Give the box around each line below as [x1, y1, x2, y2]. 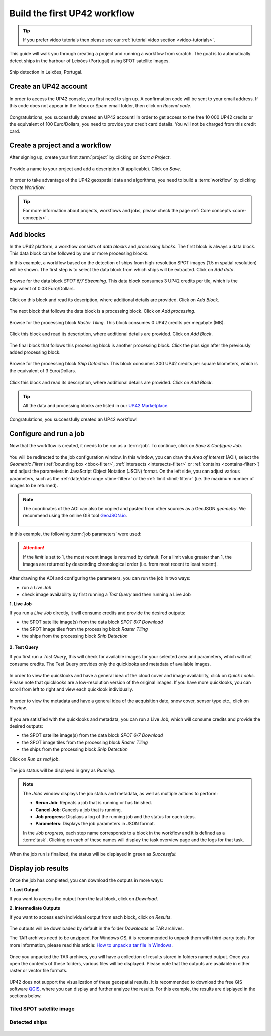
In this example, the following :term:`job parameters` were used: [9, 531, 142, 537]
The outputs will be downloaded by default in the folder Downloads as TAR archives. [9, 925, 184, 932]
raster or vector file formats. [9, 968, 68, 974]
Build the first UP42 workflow [9, 8, 135, 19]
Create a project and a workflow [9, 141, 111, 150]
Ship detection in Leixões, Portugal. [9, 69, 83, 75]
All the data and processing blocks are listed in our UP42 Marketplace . [23, 402, 169, 408]
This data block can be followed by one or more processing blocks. [9, 250, 149, 256]
